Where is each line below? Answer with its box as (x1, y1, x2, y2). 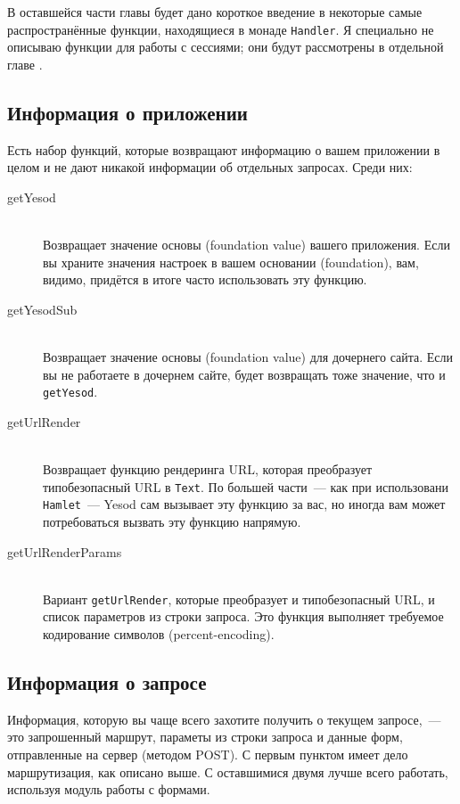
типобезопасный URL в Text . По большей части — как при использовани (43, 477, 448, 496)
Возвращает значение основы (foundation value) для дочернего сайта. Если (43, 347, 454, 365)
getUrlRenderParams (7, 542, 122, 561)
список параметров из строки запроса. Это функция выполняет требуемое (43, 607, 444, 626)
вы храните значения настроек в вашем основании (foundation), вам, (43, 252, 419, 271)
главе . (7, 54, 43, 73)
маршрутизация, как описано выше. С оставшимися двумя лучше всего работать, (7, 762, 448, 781)
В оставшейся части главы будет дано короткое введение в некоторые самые (7, 3, 423, 21)
